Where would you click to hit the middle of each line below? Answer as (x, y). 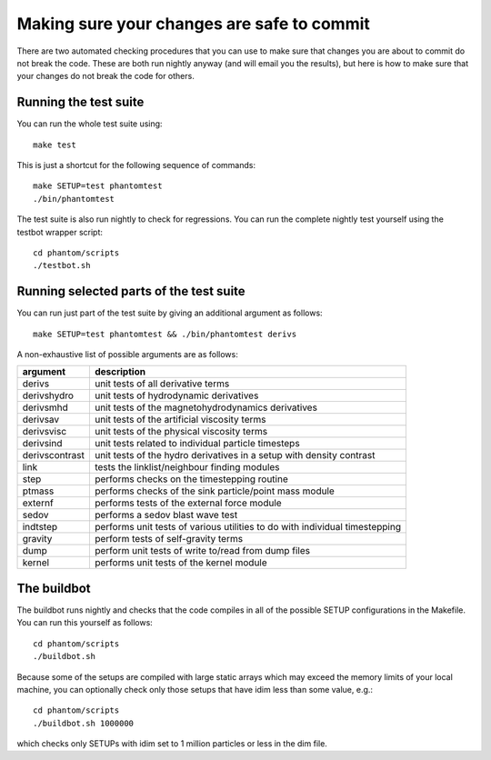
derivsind (42, 444)
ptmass (38, 491)
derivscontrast (54, 455)
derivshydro (48, 395)
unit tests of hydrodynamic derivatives (176, 395)
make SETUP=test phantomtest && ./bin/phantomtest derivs (165, 334)
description (120, 372)
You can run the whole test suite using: (90, 124)
